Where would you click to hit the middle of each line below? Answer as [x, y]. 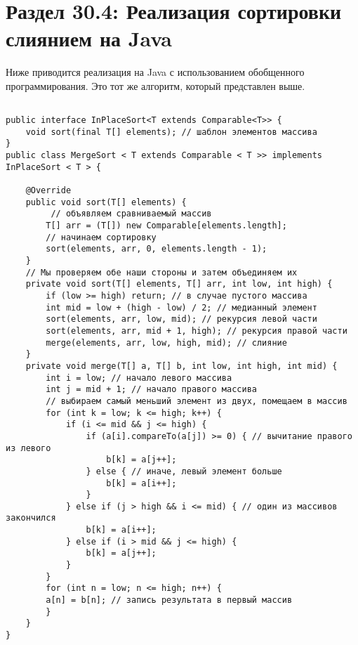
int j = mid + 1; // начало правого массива [151, 390]
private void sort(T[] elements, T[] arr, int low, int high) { [179, 284]
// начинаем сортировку [101, 237]
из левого [28, 448]
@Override [48, 191]
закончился [31, 518]
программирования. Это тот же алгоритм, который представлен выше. [155, 85]
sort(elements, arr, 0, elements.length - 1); [157, 249]
